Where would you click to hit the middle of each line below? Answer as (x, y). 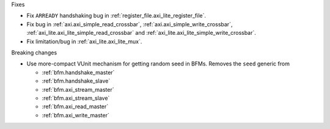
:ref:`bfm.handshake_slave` (76, 81)
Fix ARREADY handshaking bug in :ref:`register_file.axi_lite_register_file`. (116, 16)
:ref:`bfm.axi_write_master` (75, 115)
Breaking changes (34, 53)
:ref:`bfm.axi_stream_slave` (76, 98)
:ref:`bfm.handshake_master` (78, 72)
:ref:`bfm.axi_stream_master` (78, 89)
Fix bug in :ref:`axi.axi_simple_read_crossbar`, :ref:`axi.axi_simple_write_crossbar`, (130, 24)
